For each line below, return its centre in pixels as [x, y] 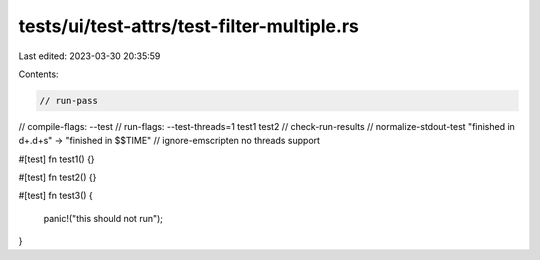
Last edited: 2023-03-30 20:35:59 [89, 56]
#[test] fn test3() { [56, 196]
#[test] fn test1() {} [56, 159]
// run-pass [69, 100]
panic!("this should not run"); [103, 218]
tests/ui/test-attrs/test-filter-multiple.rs [188, 26]
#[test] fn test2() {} [57, 177]
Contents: [38, 74]
